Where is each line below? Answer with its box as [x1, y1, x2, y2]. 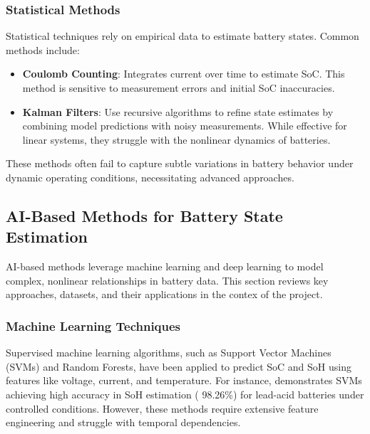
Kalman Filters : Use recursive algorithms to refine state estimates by [22, 104, 334, 119]
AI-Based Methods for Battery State [6, 204, 283, 226]
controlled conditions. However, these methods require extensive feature [6, 401, 319, 416]
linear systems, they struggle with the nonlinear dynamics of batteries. [22, 132, 331, 147]
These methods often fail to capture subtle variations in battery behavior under [6, 156, 354, 171]
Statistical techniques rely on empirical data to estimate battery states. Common [6, 28, 359, 43]
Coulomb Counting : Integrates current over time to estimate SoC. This [22, 66, 345, 81]
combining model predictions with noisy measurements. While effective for [22, 118, 347, 133]
